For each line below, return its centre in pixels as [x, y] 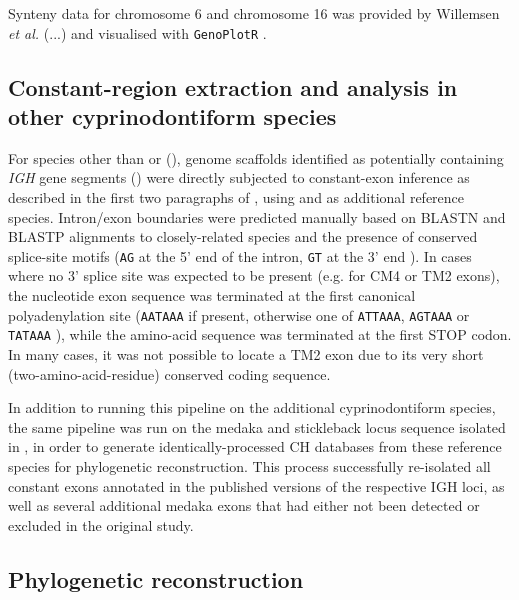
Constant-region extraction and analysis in [233, 86]
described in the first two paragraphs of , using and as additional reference [236, 197]
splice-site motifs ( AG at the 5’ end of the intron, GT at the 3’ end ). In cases [240, 255]
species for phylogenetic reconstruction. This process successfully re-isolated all [249, 465]
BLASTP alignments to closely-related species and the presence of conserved [243, 236]
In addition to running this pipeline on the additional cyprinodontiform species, [252, 407]
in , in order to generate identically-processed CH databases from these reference [255, 446]
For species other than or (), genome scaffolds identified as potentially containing [256, 157]
